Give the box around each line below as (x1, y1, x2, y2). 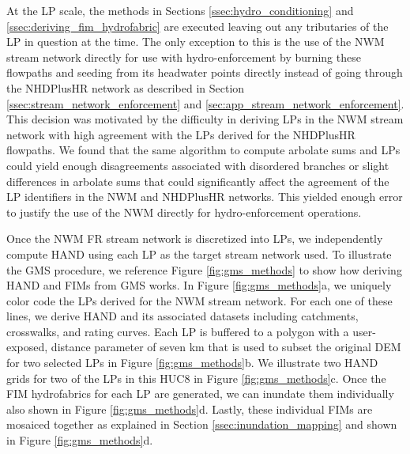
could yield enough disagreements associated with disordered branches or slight (6, 157, 389, 173)
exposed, (6, 339, 48, 355)
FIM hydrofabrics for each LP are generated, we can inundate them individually (6, 385, 394, 402)
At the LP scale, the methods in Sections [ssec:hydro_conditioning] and (6, 2, 354, 18)
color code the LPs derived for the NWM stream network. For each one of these (6, 292, 393, 308)
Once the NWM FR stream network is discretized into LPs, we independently (6, 230, 383, 247)
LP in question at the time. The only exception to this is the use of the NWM (6, 33, 385, 50)
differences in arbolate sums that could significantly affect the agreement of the (6, 172, 389, 189)
